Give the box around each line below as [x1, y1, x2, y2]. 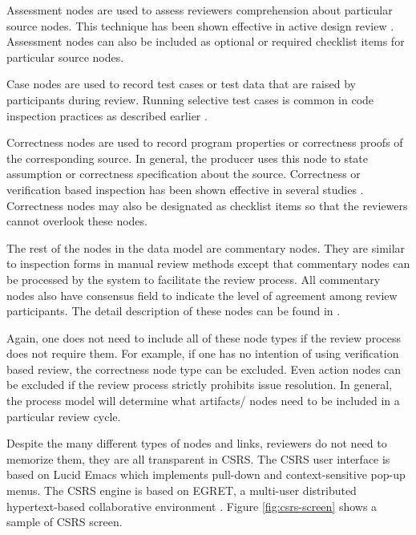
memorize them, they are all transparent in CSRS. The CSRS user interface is [6, 450, 390, 467]
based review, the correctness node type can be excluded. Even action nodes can [6, 360, 402, 377]
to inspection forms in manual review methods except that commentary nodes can [6, 255, 410, 272]
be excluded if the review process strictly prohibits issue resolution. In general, [6, 376, 393, 393]
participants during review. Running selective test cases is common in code [6, 91, 374, 107]
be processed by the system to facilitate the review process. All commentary [6, 270, 381, 287]
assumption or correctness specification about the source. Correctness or [6, 165, 361, 182]
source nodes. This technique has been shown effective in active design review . [6, 17, 394, 34]
